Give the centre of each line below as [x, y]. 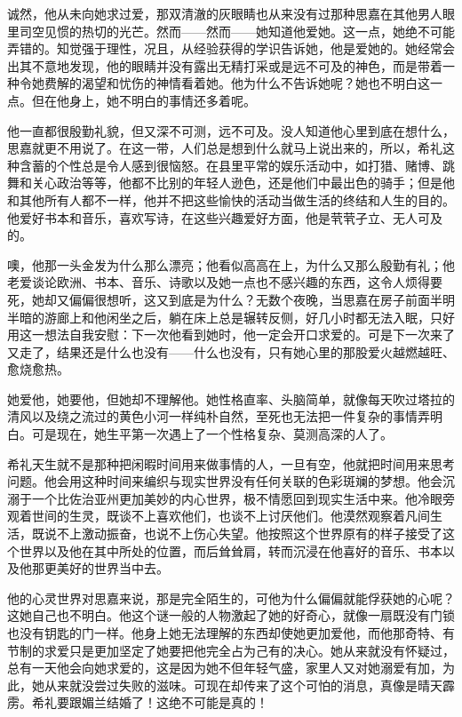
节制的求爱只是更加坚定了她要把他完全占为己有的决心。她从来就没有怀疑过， [231, 650]
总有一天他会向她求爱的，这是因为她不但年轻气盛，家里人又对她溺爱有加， [225, 668]
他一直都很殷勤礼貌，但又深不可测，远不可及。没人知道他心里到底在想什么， [231, 130]
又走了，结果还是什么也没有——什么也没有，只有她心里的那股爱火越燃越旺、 [231, 351]
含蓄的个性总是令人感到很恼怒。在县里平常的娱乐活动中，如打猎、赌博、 [231, 165]
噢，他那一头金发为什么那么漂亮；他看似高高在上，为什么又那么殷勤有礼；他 [231, 264]
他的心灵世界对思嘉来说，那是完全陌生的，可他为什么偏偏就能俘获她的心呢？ [231, 597]
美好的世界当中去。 [112, 568]
